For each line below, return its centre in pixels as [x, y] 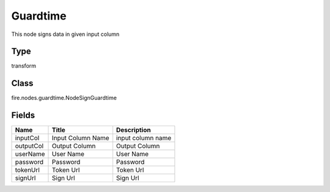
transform [24, 66]
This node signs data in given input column [65, 34]
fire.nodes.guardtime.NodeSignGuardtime [64, 98]
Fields [23, 116]
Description [134, 130]
